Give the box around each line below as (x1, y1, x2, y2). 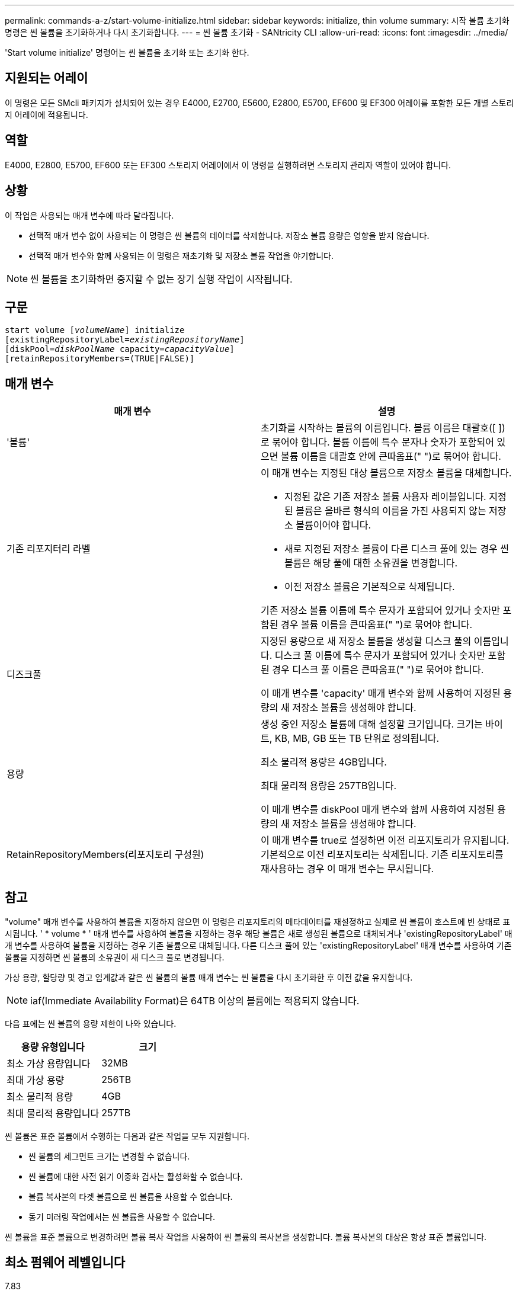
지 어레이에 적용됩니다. (5, 109, 88, 120)
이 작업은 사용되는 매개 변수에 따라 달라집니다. (5, 210, 174, 220)
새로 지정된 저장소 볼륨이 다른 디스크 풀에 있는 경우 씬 (284, 543, 510, 555)
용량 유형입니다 (21, 1041, 85, 1053)
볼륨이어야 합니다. (296, 519, 371, 531)
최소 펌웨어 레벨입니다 (5, 1255, 126, 1270)
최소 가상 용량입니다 (7, 1058, 91, 1070)
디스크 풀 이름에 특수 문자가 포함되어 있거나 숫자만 (274, 649, 486, 662)
